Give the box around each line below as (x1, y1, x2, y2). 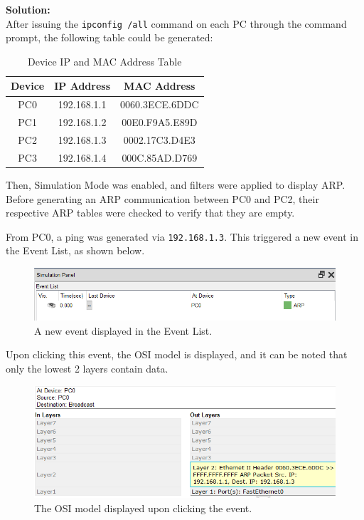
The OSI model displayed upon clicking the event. (34, 501, 252, 516)
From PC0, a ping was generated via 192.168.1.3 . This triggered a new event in (6, 229, 358, 244)
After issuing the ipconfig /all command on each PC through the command (6, 16, 347, 31)
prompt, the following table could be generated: (6, 30, 213, 45)
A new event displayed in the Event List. (34, 323, 213, 338)
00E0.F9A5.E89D (122, 115, 198, 130)
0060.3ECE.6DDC (120, 97, 199, 112)
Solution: (6, 2, 50, 16)
